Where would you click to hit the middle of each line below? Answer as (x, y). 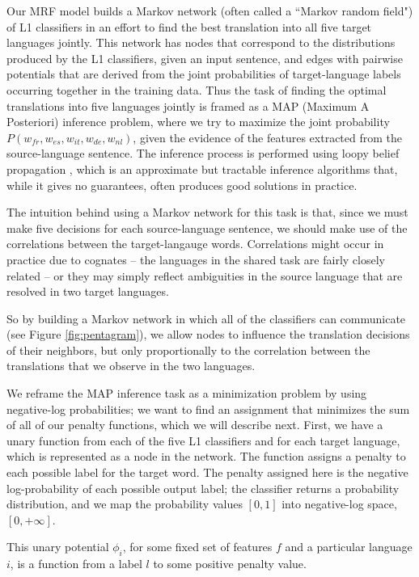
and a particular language (349, 547)
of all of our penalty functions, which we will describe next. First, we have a (195, 425)
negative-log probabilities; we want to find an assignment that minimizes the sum (208, 409)
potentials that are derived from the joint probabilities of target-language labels (204, 74)
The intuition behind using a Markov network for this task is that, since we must (207, 212)
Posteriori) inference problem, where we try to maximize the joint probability (198, 122)
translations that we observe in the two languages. (131, 366)
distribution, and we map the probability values (125, 504)
